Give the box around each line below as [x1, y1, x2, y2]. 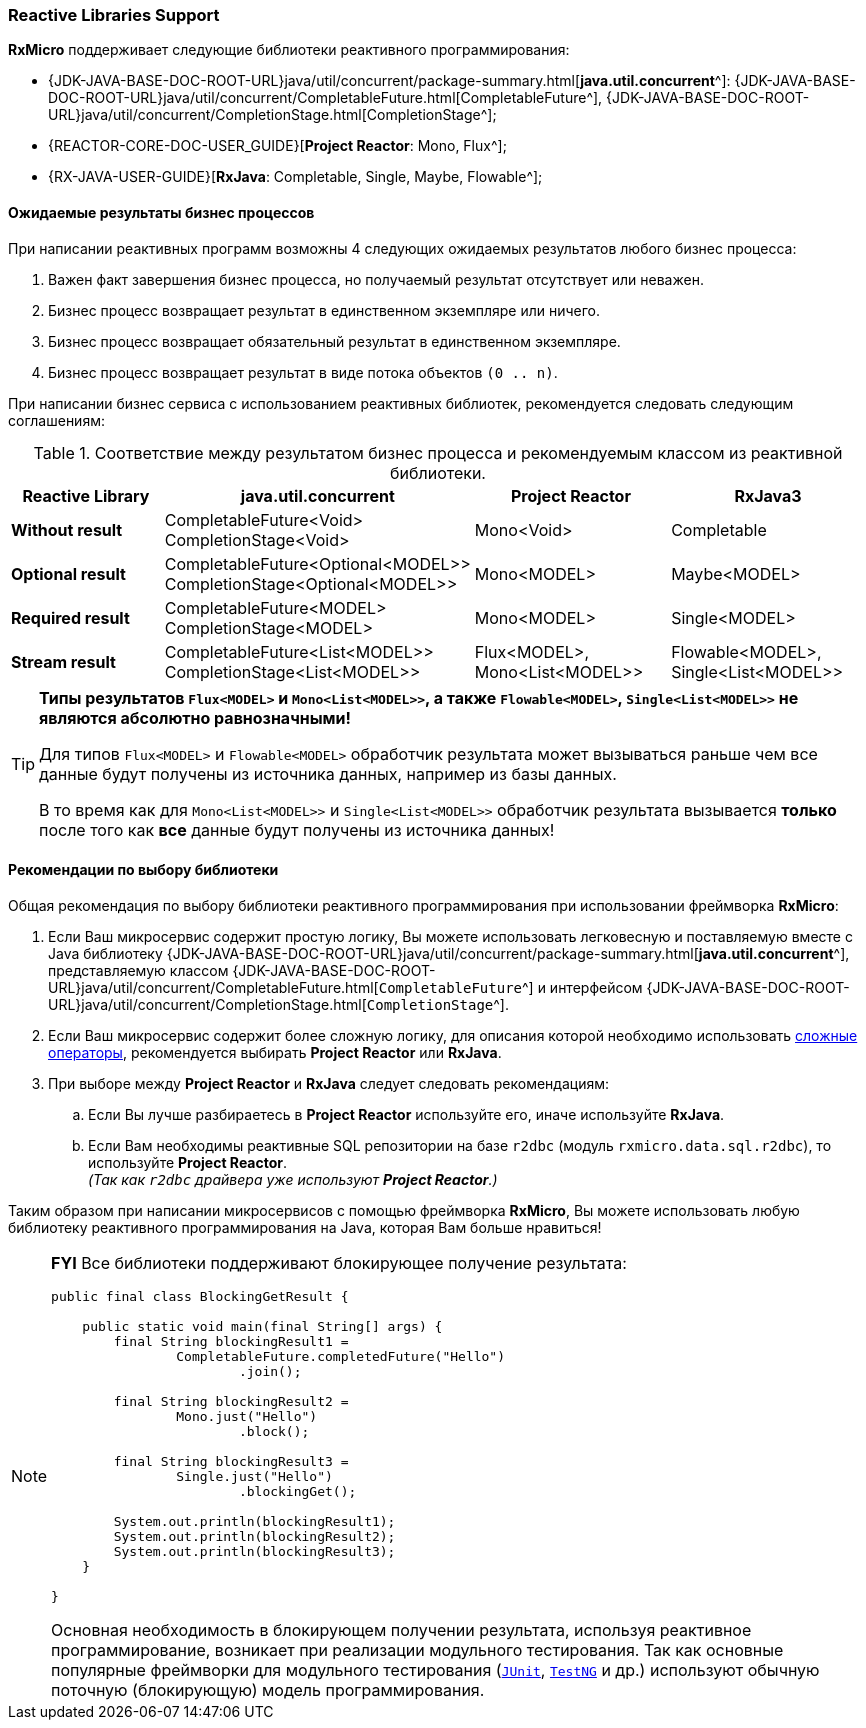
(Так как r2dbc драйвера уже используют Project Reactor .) [88, 1170, 498, 1188]
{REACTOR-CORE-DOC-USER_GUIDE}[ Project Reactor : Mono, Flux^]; [48, 137, 507, 155]
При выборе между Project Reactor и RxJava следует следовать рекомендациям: [48, 1074, 609, 1092]
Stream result [11, 651, 116, 672]
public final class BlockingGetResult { [51, 1288, 349, 1304]
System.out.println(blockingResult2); [113, 1528, 396, 1544]
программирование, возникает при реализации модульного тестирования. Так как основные [51, 1639, 784, 1660]
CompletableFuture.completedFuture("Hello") [176, 1348, 506, 1364]
